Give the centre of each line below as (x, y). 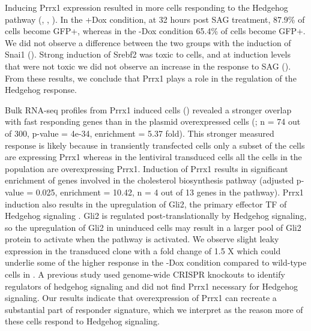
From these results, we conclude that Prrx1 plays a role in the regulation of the (151, 78)
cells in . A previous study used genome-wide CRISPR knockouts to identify (145, 274)
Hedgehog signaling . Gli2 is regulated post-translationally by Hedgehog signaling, (156, 216)
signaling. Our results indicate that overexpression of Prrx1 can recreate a (141, 298)
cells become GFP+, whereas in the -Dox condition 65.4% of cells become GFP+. (155, 31)
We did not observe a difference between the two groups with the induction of (148, 42)
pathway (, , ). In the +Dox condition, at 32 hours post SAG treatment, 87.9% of (155, 19)
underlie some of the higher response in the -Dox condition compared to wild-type (156, 262)
